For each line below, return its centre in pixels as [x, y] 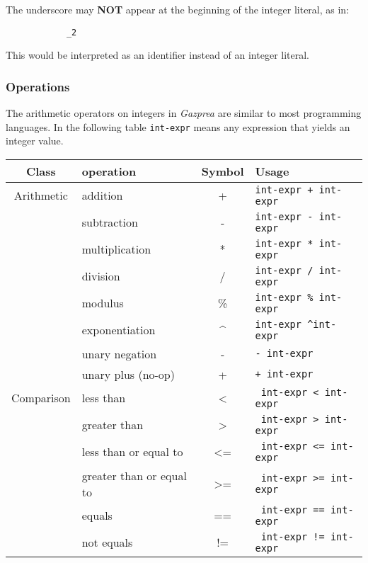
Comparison [41, 398]
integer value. [35, 141]
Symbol [223, 171]
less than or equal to [132, 452]
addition [102, 195]
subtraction [110, 222]
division [101, 276]
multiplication [116, 249]
